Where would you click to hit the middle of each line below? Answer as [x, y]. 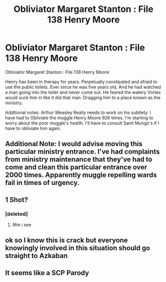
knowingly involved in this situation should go [78, 248]
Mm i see [22, 225]
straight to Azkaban [37, 256]
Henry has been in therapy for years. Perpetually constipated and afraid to [81, 82]
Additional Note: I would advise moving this [74, 144]
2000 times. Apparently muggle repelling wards [81, 175]
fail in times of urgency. [42, 183]
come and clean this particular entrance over [76, 167]
